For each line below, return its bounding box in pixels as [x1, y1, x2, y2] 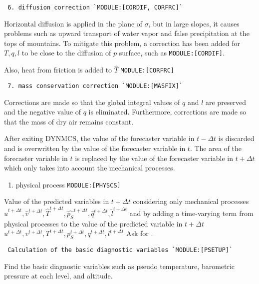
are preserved [205, 96, 247, 107]
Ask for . [126, 228, 153, 238]
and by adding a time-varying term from [129, 207, 254, 218]
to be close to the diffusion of [21, 47, 111, 58]
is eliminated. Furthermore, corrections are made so [88, 106, 247, 117]
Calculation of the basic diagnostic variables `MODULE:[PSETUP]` [7, 246, 233, 253]
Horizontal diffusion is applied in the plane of [4, 18, 143, 28]
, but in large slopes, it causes [148, 18, 240, 28]
